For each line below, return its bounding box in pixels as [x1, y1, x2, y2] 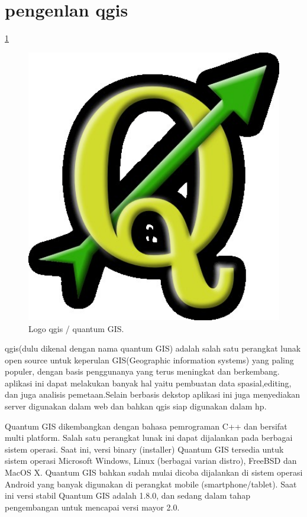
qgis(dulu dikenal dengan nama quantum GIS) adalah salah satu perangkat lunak [5, 342, 301, 355]
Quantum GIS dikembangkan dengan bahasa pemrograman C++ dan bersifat [5, 420, 287, 432]
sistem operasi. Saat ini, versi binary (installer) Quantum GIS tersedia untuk [5, 443, 284, 455]
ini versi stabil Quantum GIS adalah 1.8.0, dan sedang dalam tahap [5, 489, 250, 502]
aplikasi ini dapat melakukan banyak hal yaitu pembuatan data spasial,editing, [5, 376, 292, 389]
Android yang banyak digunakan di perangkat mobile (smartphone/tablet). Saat [5, 477, 297, 490]
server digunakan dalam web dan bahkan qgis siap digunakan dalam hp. [5, 400, 267, 412]
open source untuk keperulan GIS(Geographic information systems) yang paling [5, 353, 294, 366]
